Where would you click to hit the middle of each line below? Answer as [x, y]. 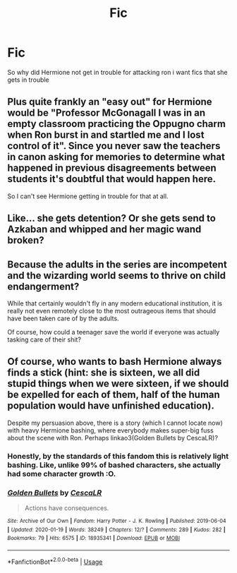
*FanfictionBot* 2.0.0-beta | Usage [55, 561]
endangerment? [43, 286]
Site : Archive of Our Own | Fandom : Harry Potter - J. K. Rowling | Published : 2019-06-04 [117, 521]
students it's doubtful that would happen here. [112, 179]
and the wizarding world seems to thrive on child [116, 276]
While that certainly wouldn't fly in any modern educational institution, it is [115, 303]
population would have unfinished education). [111, 406]
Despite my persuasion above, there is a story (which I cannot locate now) [115, 423]
